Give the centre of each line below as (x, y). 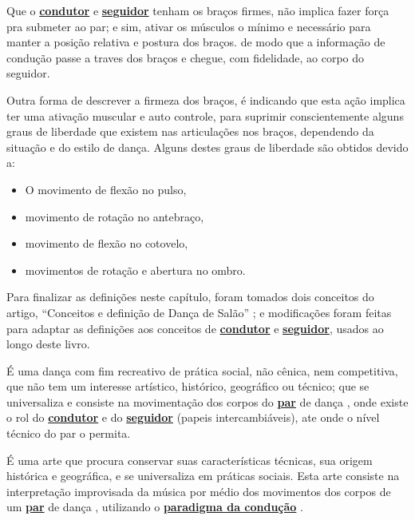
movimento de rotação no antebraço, (115, 216)
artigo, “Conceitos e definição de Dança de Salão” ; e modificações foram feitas (199, 312)
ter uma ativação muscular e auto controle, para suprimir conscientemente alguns (205, 115)
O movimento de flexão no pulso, (106, 189)
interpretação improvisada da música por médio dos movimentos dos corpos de (199, 491)
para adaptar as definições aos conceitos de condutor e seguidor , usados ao (195, 328)
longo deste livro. (48, 344)
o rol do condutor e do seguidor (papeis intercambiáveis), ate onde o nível (193, 417)
